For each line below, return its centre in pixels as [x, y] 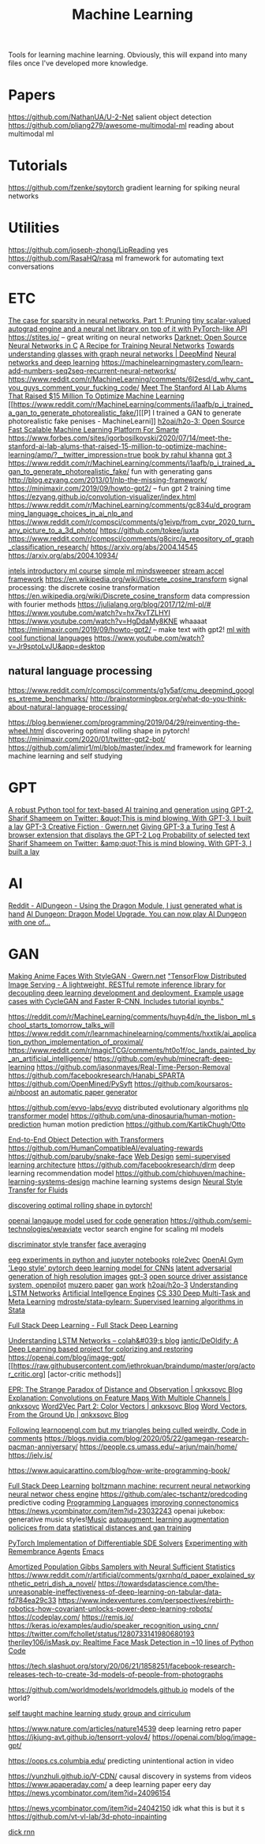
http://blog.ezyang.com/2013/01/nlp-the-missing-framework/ [108, 480]
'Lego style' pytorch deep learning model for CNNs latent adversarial [120, 1268]
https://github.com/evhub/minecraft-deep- [163, 1058]
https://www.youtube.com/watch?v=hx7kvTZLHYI [90, 612]
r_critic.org [26, 1374]
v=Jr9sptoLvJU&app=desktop [57, 646]
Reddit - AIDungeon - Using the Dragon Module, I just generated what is [125, 905]
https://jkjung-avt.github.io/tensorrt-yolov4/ [80, 1737]
